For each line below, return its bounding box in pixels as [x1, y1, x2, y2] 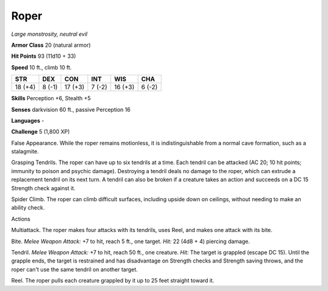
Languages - [11, 117, 44, 124]
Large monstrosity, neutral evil [11, 30, 87, 38]
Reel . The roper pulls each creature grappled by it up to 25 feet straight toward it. [11, 277, 215, 284]
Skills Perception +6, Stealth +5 [11, 95, 91, 102]
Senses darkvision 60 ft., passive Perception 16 [11, 106, 131, 113]
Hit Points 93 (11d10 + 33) [11, 52, 76, 60]
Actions [11, 215, 30, 222]
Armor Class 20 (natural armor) [11, 41, 91, 49]
